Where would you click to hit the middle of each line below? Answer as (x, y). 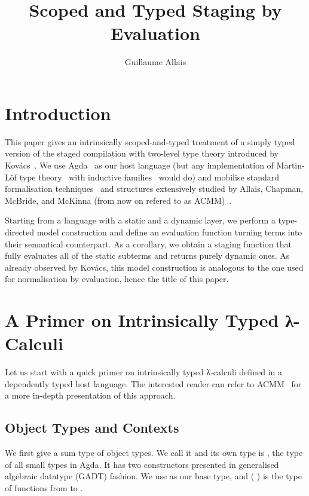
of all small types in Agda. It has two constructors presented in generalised (142, 464)
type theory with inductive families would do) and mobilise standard (149, 177)
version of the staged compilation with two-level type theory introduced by (142, 153)
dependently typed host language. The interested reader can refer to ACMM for (153, 383)
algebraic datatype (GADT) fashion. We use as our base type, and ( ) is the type (153, 476)
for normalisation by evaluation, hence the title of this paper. (117, 279)
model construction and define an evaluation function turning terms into (169, 232)
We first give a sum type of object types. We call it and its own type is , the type (154, 453)
